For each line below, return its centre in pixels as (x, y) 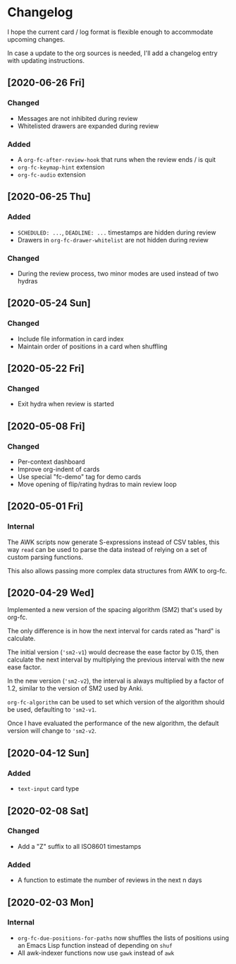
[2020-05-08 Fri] (46, 426)
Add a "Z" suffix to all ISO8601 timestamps (79, 846)
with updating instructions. (46, 60)
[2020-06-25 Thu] (49, 197)
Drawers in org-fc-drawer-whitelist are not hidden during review (113, 240)
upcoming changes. (36, 39)
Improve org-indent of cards (58, 469)
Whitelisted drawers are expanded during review (88, 126)
